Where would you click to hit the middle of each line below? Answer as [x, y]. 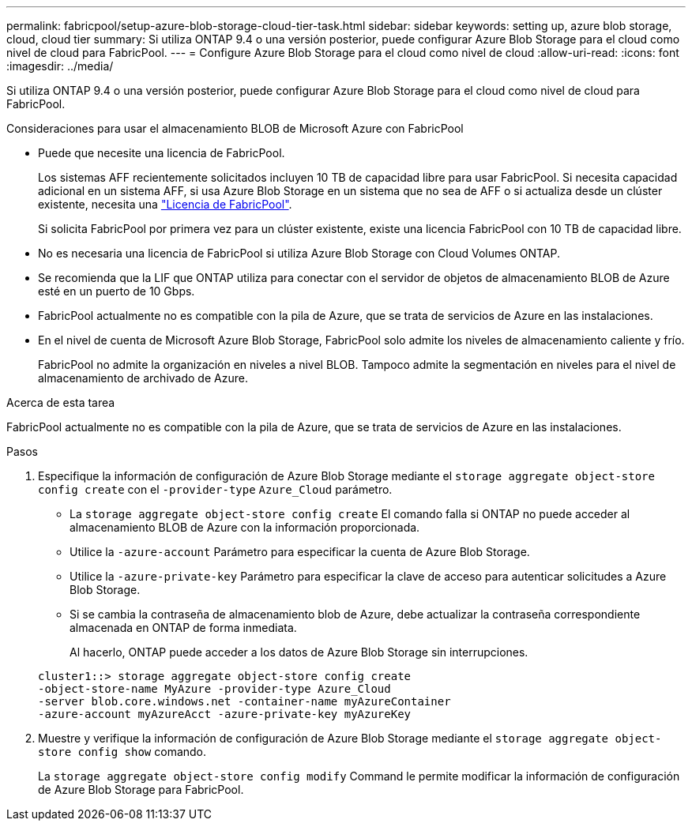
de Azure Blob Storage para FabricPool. [141, 789]
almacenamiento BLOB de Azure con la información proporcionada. [245, 527]
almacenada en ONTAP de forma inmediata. [183, 628]
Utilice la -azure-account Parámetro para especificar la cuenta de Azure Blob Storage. [300, 552]
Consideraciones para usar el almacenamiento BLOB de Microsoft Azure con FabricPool [235, 128]
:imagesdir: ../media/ [60, 66]
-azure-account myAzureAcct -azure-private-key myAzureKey [225, 714]
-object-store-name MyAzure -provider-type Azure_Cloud [214, 689]
